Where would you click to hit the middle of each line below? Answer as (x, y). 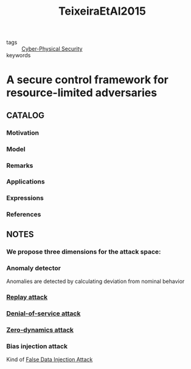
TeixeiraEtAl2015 (102, 11)
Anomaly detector (33, 268)
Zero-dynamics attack (40, 329)
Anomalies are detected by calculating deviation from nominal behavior (95, 281)
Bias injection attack (37, 346)
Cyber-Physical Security (52, 49)
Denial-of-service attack (43, 313)
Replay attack (27, 297)
